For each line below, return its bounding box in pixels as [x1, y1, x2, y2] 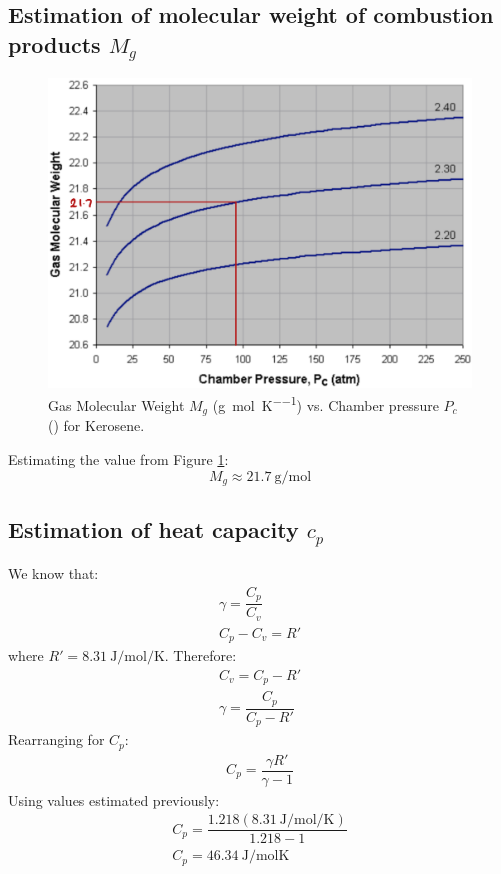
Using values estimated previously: [8, 789, 220, 810]
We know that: [8, 563, 99, 583]
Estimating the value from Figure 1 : [8, 448, 229, 469]
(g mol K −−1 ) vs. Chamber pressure [212, 392, 439, 415]
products [8, 28, 101, 59]
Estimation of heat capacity [8, 514, 299, 545]
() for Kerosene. [48, 415, 145, 436]
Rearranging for [8, 729, 105, 750]
